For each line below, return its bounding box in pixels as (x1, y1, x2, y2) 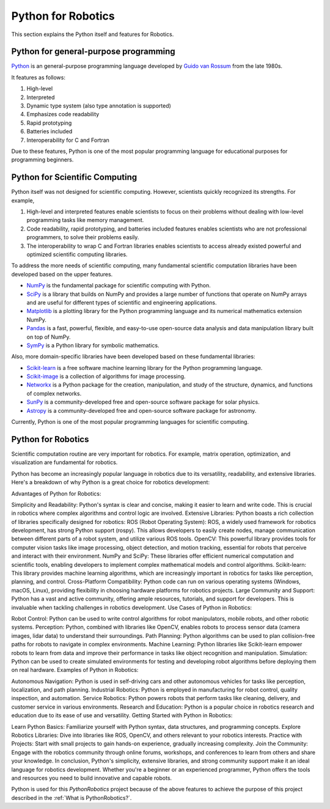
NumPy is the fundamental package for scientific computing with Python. (26, 282, 211, 289)
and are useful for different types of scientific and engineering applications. (26, 298, 217, 306)
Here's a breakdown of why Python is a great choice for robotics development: (11, 479, 210, 486)
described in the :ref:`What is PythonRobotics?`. (11, 794, 132, 801)
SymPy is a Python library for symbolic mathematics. (26, 341, 159, 349)
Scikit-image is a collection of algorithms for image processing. (26, 373, 186, 380)
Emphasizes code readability (26, 111, 100, 118)
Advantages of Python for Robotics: (11, 490, 101, 497)
